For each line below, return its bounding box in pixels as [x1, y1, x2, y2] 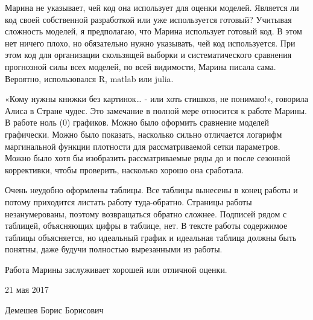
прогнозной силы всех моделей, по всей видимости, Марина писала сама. [5, 60, 276, 72]
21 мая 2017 [5, 283, 49, 296]
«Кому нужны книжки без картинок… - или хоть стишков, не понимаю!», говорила [5, 92, 308, 105]
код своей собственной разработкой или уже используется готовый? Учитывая [5, 13, 292, 25]
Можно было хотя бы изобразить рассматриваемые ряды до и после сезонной [5, 152, 290, 164]
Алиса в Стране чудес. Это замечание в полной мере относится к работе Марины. [5, 104, 307, 117]
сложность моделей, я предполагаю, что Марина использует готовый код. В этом [5, 25, 302, 37]
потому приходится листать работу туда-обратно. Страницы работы [5, 195, 252, 208]
